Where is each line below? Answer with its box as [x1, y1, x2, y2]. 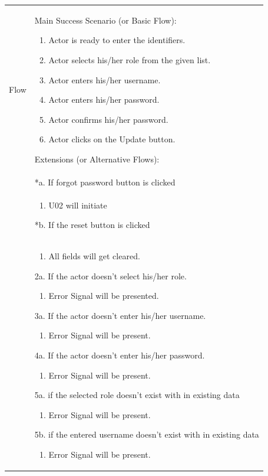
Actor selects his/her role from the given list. [48, 53, 211, 66]
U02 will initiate [48, 198, 107, 211]
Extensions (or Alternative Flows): [34, 152, 160, 165]
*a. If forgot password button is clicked [34, 175, 176, 188]
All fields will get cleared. [48, 250, 140, 262]
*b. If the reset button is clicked [34, 219, 150, 231]
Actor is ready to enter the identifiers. [48, 34, 186, 46]
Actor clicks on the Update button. [48, 133, 176, 145]
